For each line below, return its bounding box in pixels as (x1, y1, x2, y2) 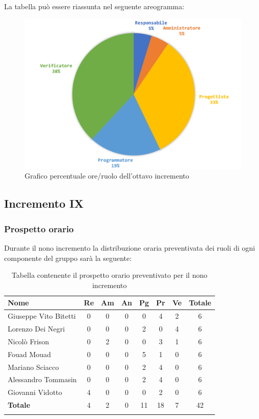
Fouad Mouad (8, 348, 51, 359)
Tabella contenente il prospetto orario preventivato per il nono (11, 270, 207, 280)
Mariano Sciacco (8, 361, 59, 372)
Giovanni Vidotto (8, 387, 62, 398)
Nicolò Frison (8, 336, 49, 346)
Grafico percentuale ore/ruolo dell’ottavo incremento (25, 170, 189, 181)
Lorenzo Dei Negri (8, 323, 65, 334)
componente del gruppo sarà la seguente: (4, 252, 132, 263)
